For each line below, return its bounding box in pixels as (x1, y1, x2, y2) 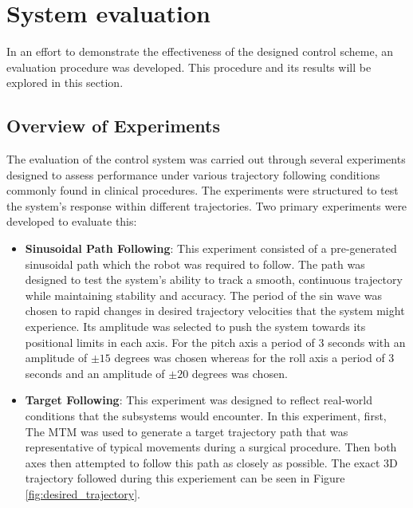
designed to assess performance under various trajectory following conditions (6, 166, 380, 183)
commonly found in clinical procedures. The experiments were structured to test (6, 182, 399, 199)
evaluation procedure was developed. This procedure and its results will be (6, 58, 372, 75)
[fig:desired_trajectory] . (25, 485, 140, 502)
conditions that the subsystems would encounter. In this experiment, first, (25, 408, 387, 424)
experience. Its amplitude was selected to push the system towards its (25, 318, 366, 335)
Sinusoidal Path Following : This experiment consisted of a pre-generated (25, 240, 397, 257)
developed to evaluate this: (6, 213, 137, 230)
